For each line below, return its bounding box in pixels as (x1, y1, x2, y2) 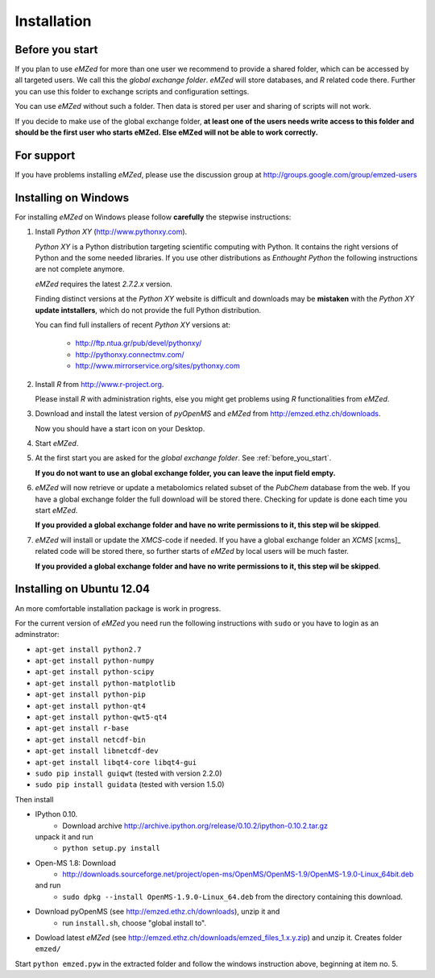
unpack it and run (35, 831, 94, 842)
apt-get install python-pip (35, 690, 147, 699)
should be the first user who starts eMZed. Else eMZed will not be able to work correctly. (14, 127, 318, 137)
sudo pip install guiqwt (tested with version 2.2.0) (35, 768, 222, 778)
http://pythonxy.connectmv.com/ (75, 349, 184, 359)
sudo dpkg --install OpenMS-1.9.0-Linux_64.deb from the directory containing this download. (62, 892, 403, 901)
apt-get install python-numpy (35, 656, 155, 665)
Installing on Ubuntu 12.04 (14, 582, 151, 596)
